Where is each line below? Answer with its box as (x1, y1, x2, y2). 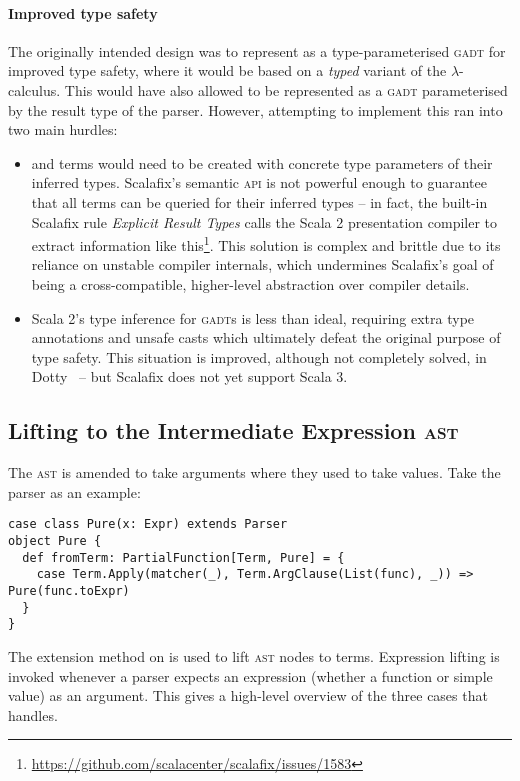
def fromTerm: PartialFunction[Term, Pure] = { (22, 550, 345, 565)
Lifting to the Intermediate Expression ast (8, 415, 459, 446)
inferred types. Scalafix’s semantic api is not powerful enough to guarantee (31, 172, 487, 193)
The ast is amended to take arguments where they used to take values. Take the (8, 462, 501, 483)
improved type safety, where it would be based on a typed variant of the (8, 60, 447, 81)
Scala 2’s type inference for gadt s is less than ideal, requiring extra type (31, 307, 475, 328)
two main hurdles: (8, 119, 118, 140)
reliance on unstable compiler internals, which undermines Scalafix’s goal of (31, 254, 494, 275)
